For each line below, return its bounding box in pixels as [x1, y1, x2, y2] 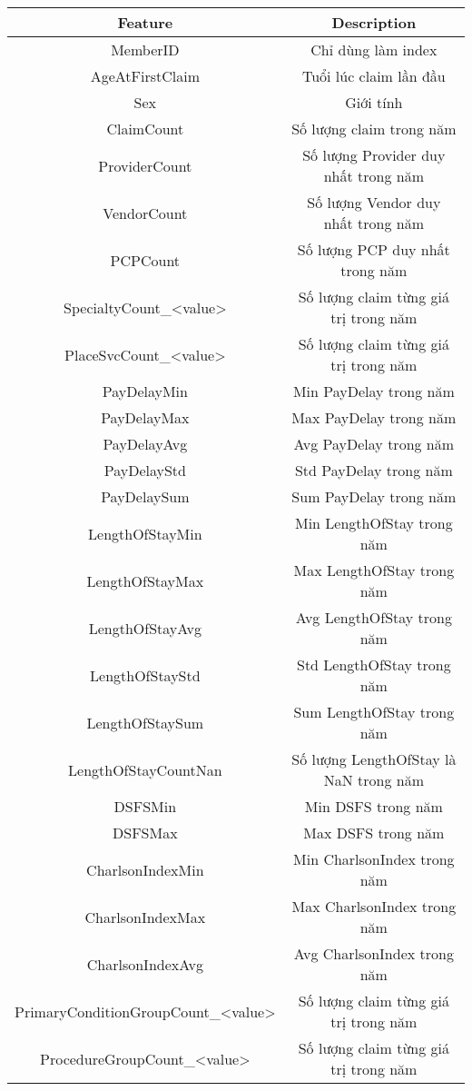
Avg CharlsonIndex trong [293, 943, 454, 964]
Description [331, 12, 417, 33]
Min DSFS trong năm [304, 796, 443, 817]
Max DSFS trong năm [303, 822, 445, 843]
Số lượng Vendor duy [307, 192, 441, 213]
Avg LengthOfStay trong [295, 607, 452, 628]
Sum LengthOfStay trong [293, 701, 455, 722]
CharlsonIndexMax [84, 906, 206, 927]
